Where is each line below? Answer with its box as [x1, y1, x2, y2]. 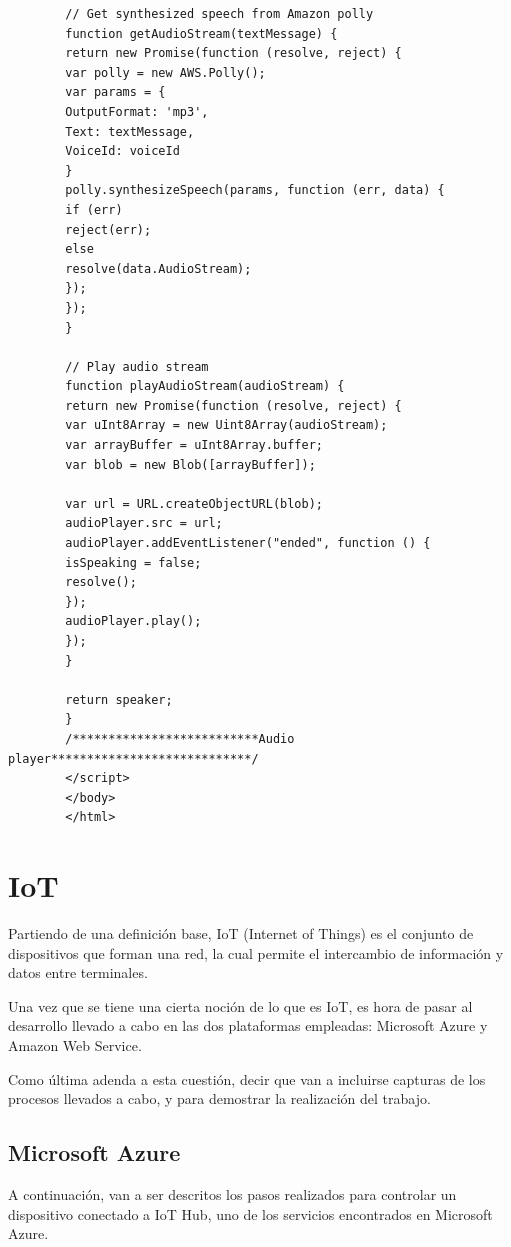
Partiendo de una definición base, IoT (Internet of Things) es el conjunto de [8, 923, 474, 944]
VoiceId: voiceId [65, 144, 180, 159]
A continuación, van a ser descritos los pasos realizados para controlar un [8, 1184, 457, 1205]
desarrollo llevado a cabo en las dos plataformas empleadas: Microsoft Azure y [8, 1015, 488, 1036]
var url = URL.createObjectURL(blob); [65, 496, 323, 511]
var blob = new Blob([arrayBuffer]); [65, 457, 316, 472]
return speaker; [65, 692, 173, 707]
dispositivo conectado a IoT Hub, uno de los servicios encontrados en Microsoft [8, 1203, 493, 1224]
